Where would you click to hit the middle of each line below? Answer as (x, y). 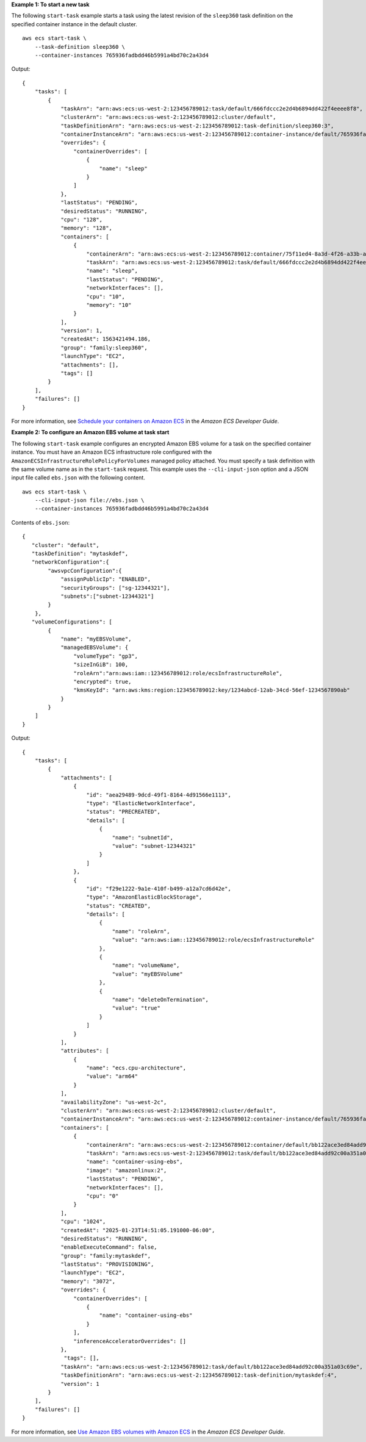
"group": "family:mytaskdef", (106, 1256)
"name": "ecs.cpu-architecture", (136, 1068)
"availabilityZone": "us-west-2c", (114, 1102)
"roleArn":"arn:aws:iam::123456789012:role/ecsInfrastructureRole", (178, 673)
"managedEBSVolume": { (95, 647)
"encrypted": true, (102, 681)
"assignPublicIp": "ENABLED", (106, 579)
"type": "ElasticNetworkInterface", (141, 803)
